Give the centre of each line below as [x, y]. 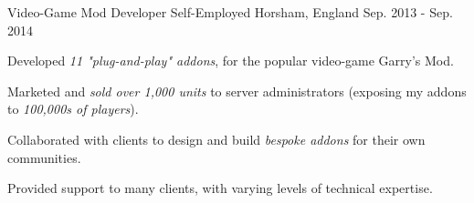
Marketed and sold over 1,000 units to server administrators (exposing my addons [237, 91]
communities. [44, 157]
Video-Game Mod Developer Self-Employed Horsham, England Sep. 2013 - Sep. [230, 12]
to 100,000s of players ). [73, 109]
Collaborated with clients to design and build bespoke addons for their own [216, 139]
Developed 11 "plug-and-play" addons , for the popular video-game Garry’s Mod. [231, 61]
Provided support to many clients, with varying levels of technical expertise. [220, 188]
